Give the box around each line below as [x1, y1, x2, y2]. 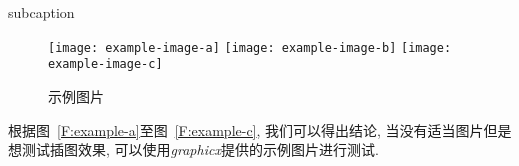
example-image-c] [48, 57, 163, 72]
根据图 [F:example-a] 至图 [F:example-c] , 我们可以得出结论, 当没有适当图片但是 [8, 119, 512, 140]
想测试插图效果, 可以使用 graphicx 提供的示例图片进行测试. [8, 139, 379, 160]
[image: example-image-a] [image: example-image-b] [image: [48, 40, 452, 55]
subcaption [8, 2, 75, 22]
